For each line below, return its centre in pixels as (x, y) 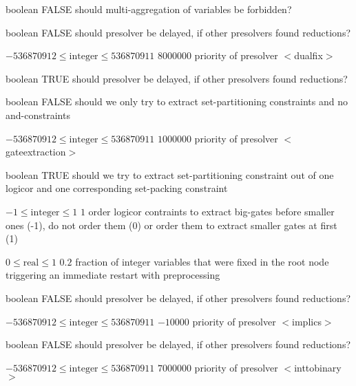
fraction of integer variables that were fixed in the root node (202, 261)
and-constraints (38, 115)
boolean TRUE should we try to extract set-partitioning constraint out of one (170, 174)
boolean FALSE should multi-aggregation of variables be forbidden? (149, 9)
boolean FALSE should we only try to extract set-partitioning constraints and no (177, 101)
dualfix (308, 55)
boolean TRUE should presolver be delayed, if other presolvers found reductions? (177, 78)
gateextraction (36, 152)
